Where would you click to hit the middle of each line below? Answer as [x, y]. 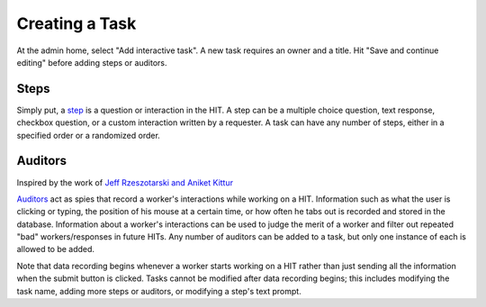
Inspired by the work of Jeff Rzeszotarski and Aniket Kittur [125, 182]
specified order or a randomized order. [89, 135]
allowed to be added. [55, 249]
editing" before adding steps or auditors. [92, 62]
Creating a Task [76, 23]
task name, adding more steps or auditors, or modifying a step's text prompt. [159, 291]
